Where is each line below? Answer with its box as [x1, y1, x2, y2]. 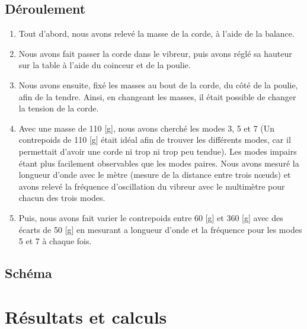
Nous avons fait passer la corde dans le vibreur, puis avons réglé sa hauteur [18, 47, 292, 59]
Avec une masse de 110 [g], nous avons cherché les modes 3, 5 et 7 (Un [18, 122, 275, 134]
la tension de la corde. [18, 102, 99, 114]
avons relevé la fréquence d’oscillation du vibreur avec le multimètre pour [18, 180, 285, 192]
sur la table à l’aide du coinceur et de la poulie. [18, 59, 191, 71]
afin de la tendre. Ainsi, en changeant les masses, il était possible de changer [18, 90, 296, 103]
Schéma [5, 264, 52, 282]
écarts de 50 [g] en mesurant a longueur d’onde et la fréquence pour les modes [18, 223, 302, 235]
